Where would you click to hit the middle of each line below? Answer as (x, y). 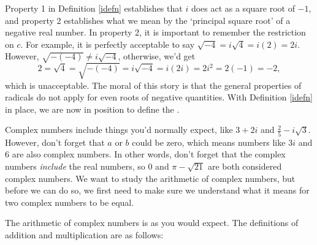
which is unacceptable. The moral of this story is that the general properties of (153, 85)
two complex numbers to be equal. (70, 202)
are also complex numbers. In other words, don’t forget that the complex (149, 154)
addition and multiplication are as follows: (84, 234)
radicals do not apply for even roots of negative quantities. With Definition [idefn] (159, 97)
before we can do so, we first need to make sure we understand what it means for (157, 190)
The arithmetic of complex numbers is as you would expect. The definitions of (152, 223)
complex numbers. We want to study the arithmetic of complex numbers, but (150, 178)
